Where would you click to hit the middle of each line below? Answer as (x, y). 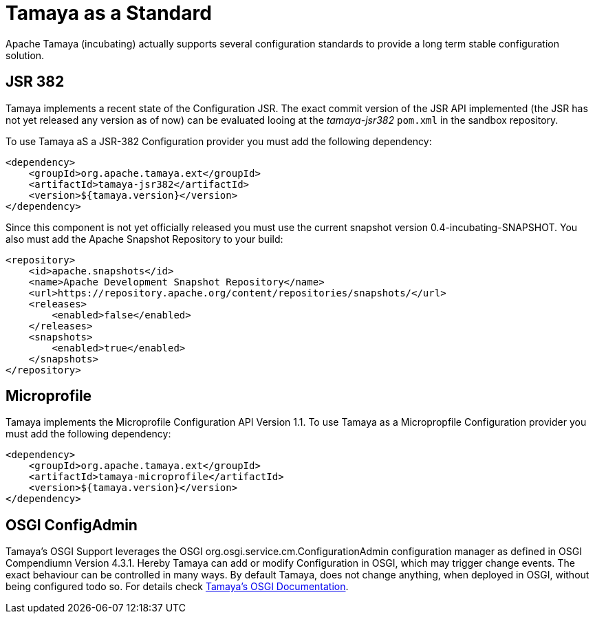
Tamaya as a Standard (109, 13)
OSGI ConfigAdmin (72, 525)
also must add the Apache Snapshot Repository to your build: (144, 239)
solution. (25, 55)
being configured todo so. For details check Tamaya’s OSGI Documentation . (177, 587)
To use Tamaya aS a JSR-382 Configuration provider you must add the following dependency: (219, 141)
